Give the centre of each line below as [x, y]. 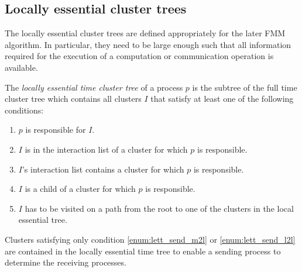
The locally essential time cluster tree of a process [94, 87]
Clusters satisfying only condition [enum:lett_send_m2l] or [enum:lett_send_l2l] [150, 239]
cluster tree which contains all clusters [73, 99]
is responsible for [56, 130]
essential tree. [43, 220]
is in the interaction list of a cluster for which [106, 149]
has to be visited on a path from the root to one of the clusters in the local [159, 208]
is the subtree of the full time [245, 87]
